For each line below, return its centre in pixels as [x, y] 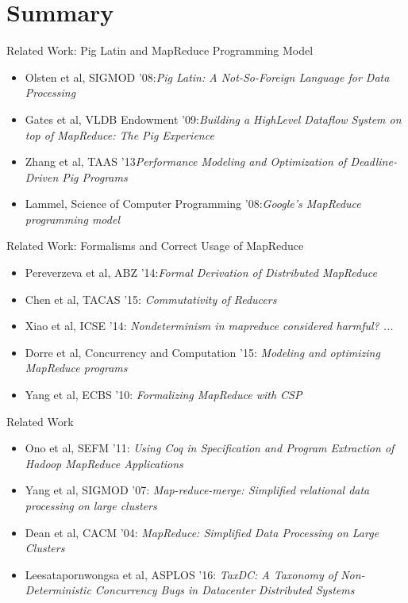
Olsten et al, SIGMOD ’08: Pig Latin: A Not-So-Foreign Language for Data [207, 77]
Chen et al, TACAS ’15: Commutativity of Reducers [151, 299]
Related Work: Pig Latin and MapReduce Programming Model [160, 50]
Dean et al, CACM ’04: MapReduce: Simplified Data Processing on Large [202, 532]
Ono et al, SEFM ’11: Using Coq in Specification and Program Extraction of [210, 448]
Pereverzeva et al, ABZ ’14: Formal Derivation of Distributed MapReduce [201, 273]
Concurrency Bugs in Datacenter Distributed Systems [225, 590]
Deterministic [58, 590]
